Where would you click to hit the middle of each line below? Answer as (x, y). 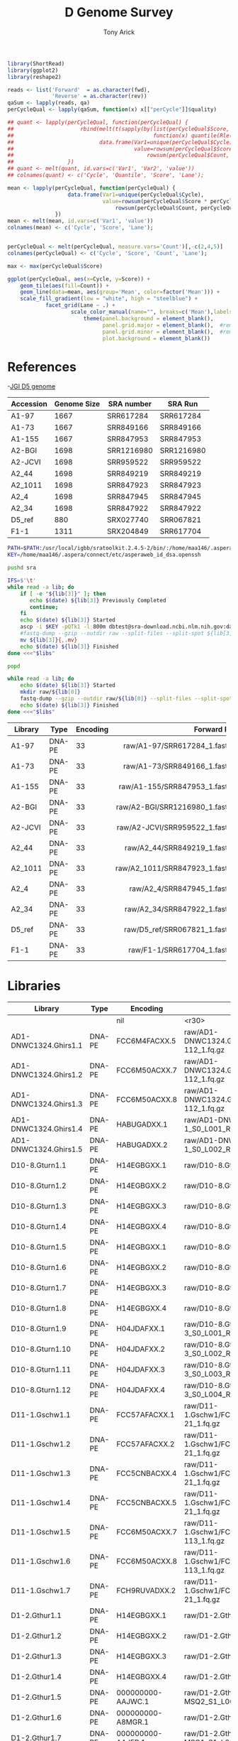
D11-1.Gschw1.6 (41, 1561)
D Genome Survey (119, 12)
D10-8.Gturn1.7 (39, 1288)
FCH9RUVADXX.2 (146, 1590)
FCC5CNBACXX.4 (147, 1473)
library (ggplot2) (33, 70)
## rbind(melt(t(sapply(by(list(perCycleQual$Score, (119, 129)
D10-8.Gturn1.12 (41, 1389)
